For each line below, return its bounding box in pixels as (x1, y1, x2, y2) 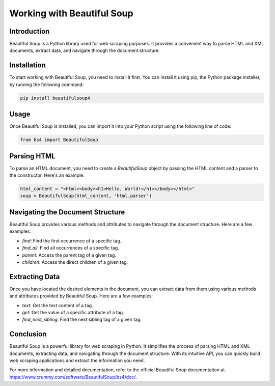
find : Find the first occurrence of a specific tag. (22, 237, 122, 244)
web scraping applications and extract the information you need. (9, 357, 145, 364)
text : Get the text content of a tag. (22, 302, 93, 308)
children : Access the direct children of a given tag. (22, 259, 128, 265)
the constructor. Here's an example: (9, 172, 85, 178)
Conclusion (9, 330, 47, 339)
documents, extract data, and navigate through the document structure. (9, 47, 160, 53)
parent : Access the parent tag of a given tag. (22, 252, 117, 258)
